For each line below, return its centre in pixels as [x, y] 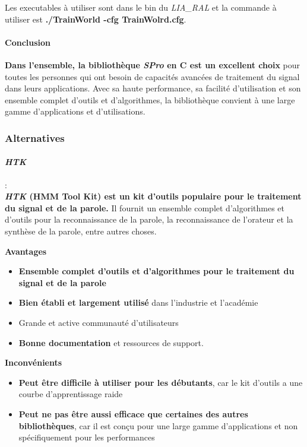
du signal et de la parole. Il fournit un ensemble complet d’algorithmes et [145, 207]
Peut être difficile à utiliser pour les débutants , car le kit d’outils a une [161, 382]
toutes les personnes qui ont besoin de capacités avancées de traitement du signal [152, 76]
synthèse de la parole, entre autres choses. [81, 231]
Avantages [26, 251]
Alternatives [35, 137]
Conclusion [28, 42]
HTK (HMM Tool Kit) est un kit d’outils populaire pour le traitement [153, 196]
